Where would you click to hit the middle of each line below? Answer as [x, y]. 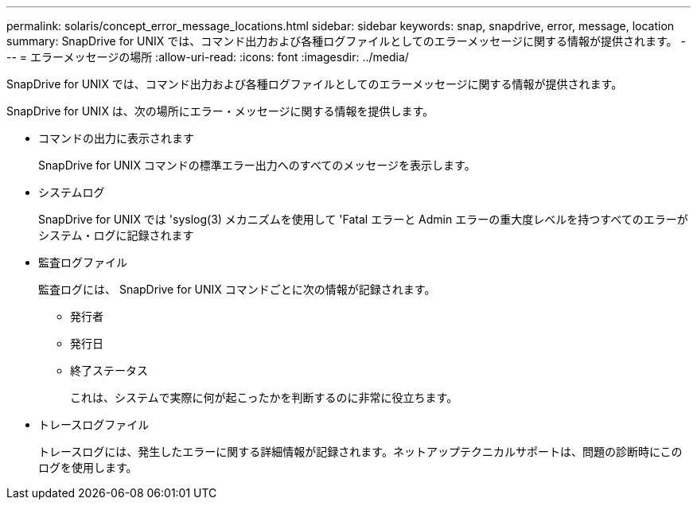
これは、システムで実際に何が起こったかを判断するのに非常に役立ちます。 [264, 397]
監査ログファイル [83, 262]
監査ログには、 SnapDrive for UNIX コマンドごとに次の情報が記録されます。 [237, 289]
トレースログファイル [94, 424]
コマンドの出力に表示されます [116, 138]
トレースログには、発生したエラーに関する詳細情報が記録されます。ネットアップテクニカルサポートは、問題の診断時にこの [360, 452]
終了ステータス [109, 370]
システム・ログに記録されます [116, 235]
